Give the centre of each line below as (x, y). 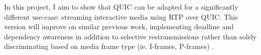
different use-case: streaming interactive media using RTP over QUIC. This (121, 16)
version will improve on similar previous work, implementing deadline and (119, 26)
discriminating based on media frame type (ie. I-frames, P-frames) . (109, 46)
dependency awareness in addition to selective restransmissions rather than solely (130, 36)
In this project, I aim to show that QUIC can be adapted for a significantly (121, 7)
